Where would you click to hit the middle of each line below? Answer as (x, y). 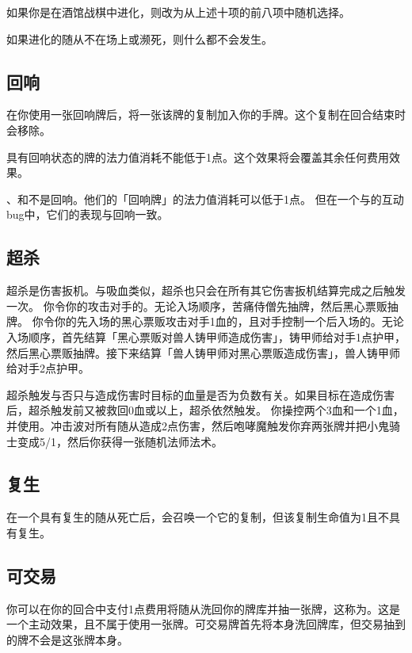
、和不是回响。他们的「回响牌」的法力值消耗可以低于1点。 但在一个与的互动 (205, 199)
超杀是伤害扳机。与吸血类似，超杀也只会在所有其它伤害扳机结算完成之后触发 (206, 290)
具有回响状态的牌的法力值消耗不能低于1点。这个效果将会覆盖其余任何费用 (198, 157)
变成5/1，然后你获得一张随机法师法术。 (120, 441)
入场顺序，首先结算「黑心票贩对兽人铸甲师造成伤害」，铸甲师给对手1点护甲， (206, 336)
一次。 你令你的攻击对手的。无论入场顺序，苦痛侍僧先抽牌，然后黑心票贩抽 (202, 305)
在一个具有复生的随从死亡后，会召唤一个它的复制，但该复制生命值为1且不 (198, 517)
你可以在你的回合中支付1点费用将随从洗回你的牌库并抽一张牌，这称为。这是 (203, 608)
